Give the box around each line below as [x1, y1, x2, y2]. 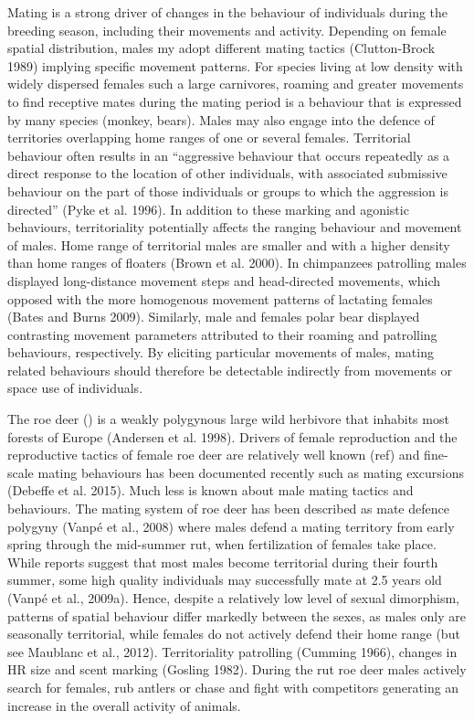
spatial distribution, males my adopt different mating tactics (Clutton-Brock [7, 38, 436, 58]
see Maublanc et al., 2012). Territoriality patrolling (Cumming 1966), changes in [7, 641, 458, 661]
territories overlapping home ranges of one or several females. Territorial [7, 128, 411, 147]
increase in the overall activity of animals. [7, 695, 241, 715]
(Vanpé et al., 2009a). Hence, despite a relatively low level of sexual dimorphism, [7, 588, 459, 607]
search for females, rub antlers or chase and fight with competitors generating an [7, 677, 459, 696]
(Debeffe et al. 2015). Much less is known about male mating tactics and [7, 481, 414, 500]
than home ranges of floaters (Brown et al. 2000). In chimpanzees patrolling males [7, 253, 467, 272]
